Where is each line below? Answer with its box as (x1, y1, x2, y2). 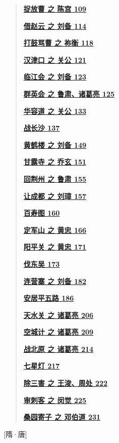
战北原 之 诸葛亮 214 (23, 343, 94, 354)
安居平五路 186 (23, 293, 74, 303)
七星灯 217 (23, 360, 60, 371)
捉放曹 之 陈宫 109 (23, 4, 87, 14)
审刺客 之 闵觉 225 (23, 394, 87, 405)
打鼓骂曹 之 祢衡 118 (23, 37, 94, 48)
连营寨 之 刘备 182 (23, 275, 87, 286)
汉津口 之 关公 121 (23, 54, 87, 65)
